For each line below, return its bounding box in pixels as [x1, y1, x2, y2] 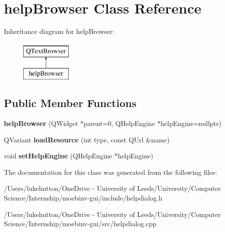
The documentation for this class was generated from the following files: [4, 167, 217, 177]
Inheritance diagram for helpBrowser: [4, 26, 115, 36]
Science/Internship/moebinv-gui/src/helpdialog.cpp [4, 218, 157, 229]
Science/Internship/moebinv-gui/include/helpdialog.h [4, 193, 163, 203]
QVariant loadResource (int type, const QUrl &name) [4, 134, 170, 144]
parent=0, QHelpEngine [83, 118, 155, 128]
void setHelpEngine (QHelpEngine [4, 151, 112, 161]
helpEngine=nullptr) [160, 118, 222, 128]
